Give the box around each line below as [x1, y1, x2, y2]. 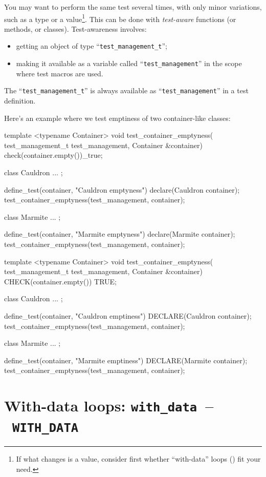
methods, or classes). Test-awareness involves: [4, 23, 147, 34]
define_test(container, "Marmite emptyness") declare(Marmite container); [4, 229, 235, 239]
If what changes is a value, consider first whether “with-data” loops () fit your [16, 453, 261, 464]
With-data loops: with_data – [4, 395, 214, 416]
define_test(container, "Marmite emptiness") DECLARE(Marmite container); [4, 355, 248, 365]
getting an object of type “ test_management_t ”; [16, 40, 167, 51]
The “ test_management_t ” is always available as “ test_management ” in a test [4, 85, 249, 96]
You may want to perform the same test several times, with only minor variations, [4, 2, 262, 12]
